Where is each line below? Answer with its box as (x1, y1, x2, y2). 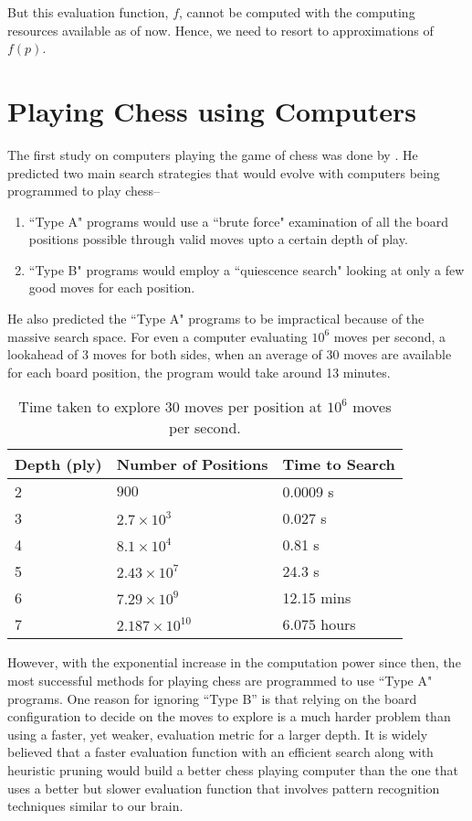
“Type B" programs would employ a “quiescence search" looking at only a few (28, 260, 465, 279)
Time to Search (282, 453, 395, 475)
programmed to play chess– (7, 181, 161, 200)
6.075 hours (282, 613, 356, 635)
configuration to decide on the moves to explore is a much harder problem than (7, 707, 451, 726)
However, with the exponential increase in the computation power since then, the (7, 653, 461, 672)
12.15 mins (282, 587, 351, 609)
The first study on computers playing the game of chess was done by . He (7, 144, 418, 164)
